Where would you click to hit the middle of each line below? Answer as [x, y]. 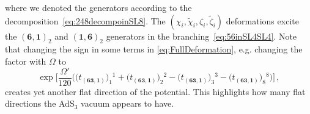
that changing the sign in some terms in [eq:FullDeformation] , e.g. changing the [154, 49]
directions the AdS [40, 103]
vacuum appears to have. [127, 103]
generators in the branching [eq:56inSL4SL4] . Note [201, 36]
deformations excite [262, 20]
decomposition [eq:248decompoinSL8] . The [85, 20]
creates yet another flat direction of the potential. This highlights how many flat [155, 91]
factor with [26, 61]
